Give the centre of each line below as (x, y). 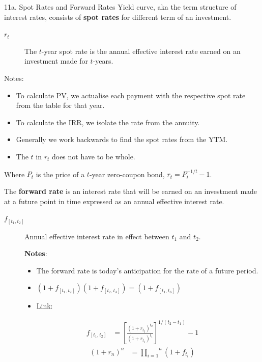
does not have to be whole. (93, 156)
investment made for (56, 61)
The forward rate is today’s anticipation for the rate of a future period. (147, 270)
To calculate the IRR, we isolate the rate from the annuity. (108, 122)
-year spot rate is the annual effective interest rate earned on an (141, 51)
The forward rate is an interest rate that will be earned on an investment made (131, 191)
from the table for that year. (60, 105)
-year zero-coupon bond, (127, 174)
